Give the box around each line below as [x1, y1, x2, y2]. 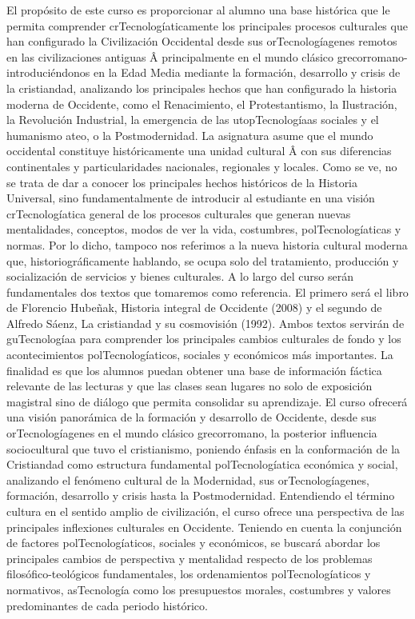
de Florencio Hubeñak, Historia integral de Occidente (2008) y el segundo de [6, 299, 382, 316]
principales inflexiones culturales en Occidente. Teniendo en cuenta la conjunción [6, 518, 402, 535]
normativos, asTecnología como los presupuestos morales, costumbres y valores [6, 581, 391, 597]
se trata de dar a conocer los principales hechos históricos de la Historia [6, 174, 358, 190]
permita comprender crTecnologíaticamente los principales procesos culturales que [6, 17, 408, 34]
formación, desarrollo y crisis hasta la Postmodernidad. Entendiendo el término [6, 487, 395, 504]
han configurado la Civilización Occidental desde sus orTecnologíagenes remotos [6, 33, 397, 50]
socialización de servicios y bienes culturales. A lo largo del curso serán [6, 268, 353, 285]
